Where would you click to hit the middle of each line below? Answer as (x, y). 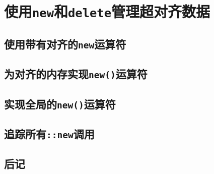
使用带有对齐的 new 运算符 (65, 44)
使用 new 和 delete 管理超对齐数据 (107, 11)
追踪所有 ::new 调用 (49, 133)
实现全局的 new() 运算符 (60, 104)
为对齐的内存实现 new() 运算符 (76, 74)
